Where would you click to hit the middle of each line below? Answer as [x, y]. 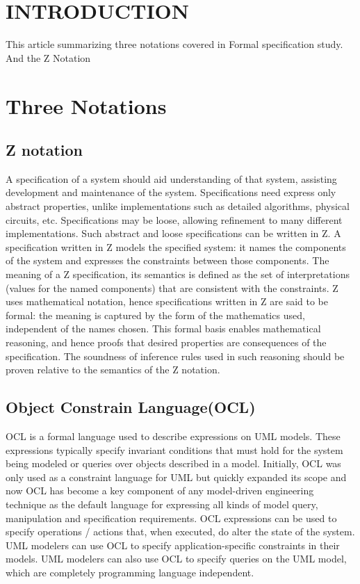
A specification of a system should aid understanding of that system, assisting [171, 178]
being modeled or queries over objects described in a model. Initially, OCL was [173, 463]
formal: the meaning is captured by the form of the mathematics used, [155, 315]
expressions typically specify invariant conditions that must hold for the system [174, 449]
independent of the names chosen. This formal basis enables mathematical [163, 328]
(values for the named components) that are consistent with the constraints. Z [172, 287]
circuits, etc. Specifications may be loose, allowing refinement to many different [174, 219]
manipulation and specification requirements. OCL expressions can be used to [171, 518]
